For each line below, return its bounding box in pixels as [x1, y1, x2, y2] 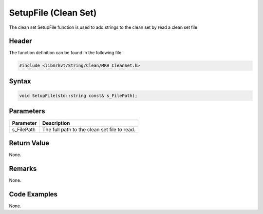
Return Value [9, 139, 50, 147]
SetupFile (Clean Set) [9, 7, 97, 18]
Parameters [9, 107, 45, 116]
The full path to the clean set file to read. [42, 126, 136, 133]
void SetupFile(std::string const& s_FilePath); [19, 93, 138, 98]
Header [9, 37, 32, 45]
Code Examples [9, 190, 58, 198]
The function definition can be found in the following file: [9, 50, 123, 56]
